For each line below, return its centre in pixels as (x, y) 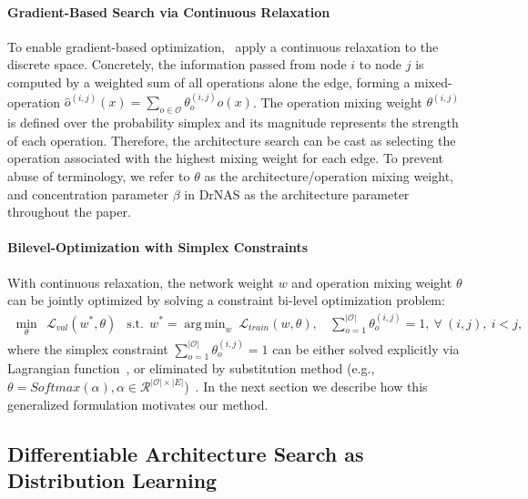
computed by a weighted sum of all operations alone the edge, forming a (209, 81)
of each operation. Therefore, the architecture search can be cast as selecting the (232, 140)
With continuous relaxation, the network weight (141, 282)
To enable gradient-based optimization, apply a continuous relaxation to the (223, 46)
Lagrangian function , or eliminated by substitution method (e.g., (191, 368)
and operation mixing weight (372, 282)
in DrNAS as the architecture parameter (297, 193)
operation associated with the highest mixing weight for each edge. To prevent (226, 158)
